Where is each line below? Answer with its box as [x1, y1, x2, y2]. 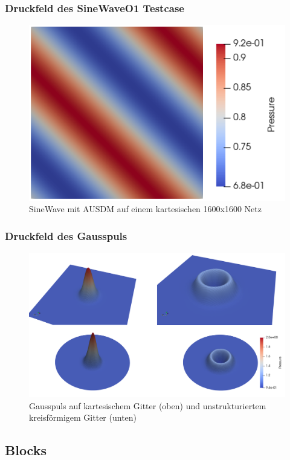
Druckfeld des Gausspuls [5, 228, 127, 243]
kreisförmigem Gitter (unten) [29, 411, 137, 424]
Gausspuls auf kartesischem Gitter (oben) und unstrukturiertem [29, 399, 266, 412]
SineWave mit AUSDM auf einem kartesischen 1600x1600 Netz [29, 202, 262, 215]
